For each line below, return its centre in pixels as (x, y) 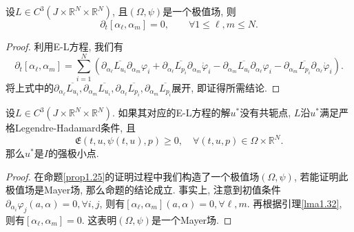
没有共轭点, (265, 113)
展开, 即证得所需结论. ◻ (226, 87)
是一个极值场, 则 (199, 11)
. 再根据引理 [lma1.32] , (294, 203)
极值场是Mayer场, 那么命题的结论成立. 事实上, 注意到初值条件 (143, 190)
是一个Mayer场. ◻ (191, 219)
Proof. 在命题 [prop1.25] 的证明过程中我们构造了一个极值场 (133, 176)
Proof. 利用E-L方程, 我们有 (65, 46)
